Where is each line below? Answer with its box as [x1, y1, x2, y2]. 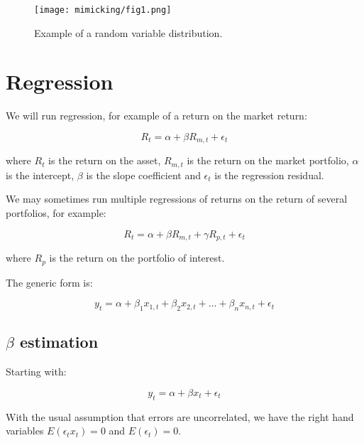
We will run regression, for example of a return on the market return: [6, 108, 307, 123]
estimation [19, 331, 99, 353]
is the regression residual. [214, 167, 324, 182]
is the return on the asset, [48, 153, 161, 168]
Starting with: [6, 364, 67, 379]
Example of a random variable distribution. [34, 25, 223, 40]
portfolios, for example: [6, 206, 106, 220]
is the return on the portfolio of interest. [49, 250, 225, 265]
